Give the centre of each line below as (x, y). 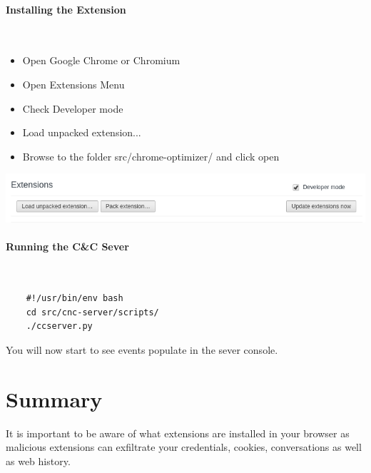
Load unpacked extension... (82, 132)
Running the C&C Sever (67, 246)
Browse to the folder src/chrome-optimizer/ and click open (151, 156)
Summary (54, 398)
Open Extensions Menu (73, 84)
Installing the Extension (66, 9)
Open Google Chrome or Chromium (101, 60)
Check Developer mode (73, 108)
